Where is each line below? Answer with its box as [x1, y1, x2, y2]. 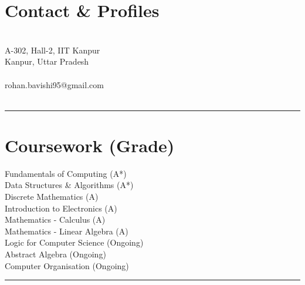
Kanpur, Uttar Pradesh [5, 55, 89, 68]
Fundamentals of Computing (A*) [5, 167, 127, 179]
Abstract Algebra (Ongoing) [5, 247, 106, 260]
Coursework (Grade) [5, 133, 175, 157]
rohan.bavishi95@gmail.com [5, 78, 104, 90]
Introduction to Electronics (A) [5, 202, 117, 214]
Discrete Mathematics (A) [5, 190, 99, 202]
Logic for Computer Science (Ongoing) [5, 236, 144, 249]
